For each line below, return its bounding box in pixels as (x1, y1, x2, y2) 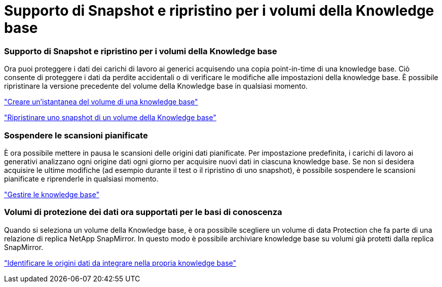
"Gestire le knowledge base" (4, 190, 99, 199)
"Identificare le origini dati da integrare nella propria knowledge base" (4, 258, 237, 267)
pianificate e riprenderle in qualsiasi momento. (4, 174, 159, 183)
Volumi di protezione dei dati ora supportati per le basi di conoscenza (4, 207, 282, 218)
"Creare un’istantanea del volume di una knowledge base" (4, 97, 198, 106)
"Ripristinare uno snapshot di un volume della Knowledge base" (4, 113, 216, 122)
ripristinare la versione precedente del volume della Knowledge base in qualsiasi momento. (4, 82, 308, 91)
